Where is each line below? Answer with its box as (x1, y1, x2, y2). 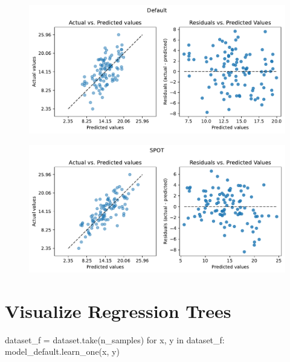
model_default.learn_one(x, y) (5, 345, 120, 358)
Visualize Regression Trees (5, 298, 231, 323)
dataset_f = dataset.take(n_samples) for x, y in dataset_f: (5, 333, 225, 346)
